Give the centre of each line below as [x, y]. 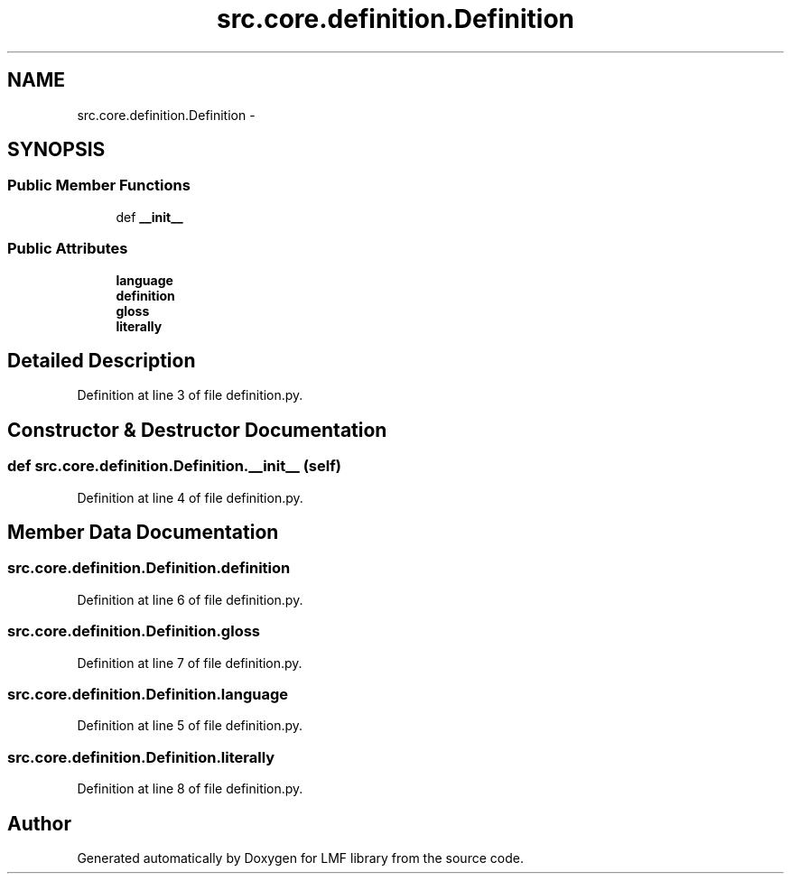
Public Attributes [68, 249]
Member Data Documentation [143, 533]
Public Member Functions [99, 185]
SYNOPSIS [56, 150]
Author [39, 823]
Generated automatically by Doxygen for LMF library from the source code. [300, 858]
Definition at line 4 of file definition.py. [190, 497]
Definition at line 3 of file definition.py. [190, 395]
